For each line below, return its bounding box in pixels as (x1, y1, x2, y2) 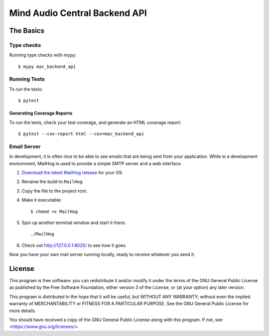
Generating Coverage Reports (9, 110, 73, 116)
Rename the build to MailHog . (21, 179, 84, 185)
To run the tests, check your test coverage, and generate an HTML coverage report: (9, 119, 182, 125)
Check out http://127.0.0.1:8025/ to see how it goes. (21, 242, 127, 248)
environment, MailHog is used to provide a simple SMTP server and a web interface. (9, 160, 182, 166)
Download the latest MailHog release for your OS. (21, 169, 124, 175)
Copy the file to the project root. (21, 188, 87, 194)
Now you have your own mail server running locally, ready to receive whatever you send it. (9, 251, 195, 257)
